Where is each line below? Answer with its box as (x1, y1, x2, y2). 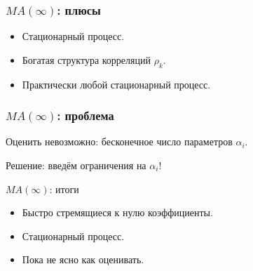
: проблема (57, 107, 114, 124)
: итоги (49, 181, 79, 196)
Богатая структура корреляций (22, 52, 151, 67)
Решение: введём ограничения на (6, 158, 146, 173)
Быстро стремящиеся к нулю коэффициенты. (22, 205, 213, 220)
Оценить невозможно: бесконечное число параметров (6, 134, 233, 149)
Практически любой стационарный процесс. (22, 77, 211, 91)
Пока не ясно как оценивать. (22, 252, 144, 267)
